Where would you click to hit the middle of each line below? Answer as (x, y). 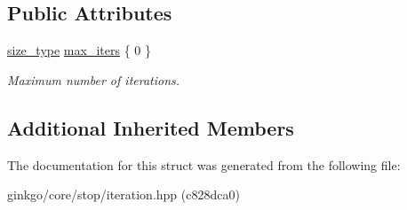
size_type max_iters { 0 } (79, 50)
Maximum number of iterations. (94, 79)
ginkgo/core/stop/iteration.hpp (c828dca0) (124, 194)
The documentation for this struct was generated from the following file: (204, 164)
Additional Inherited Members (151, 127)
